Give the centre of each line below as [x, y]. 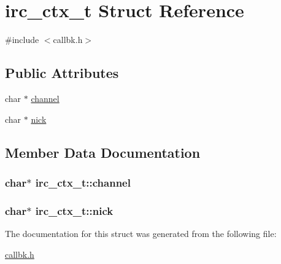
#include [22, 40]
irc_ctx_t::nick [74, 210]
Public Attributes [62, 73]
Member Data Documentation [103, 152]
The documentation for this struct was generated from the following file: [141, 233]
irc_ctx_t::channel [83, 182]
